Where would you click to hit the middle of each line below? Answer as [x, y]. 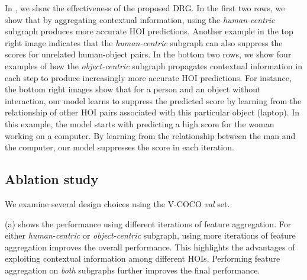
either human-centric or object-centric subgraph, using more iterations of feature [150, 235]
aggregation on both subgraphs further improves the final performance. [133, 270]
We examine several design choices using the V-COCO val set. [117, 203]
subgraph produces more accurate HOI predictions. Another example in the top [149, 31]
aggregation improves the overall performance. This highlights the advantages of [150, 247]
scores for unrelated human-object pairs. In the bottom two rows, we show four [148, 54]
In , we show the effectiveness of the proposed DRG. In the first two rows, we [145, 8]
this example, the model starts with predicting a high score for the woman [140, 123]
